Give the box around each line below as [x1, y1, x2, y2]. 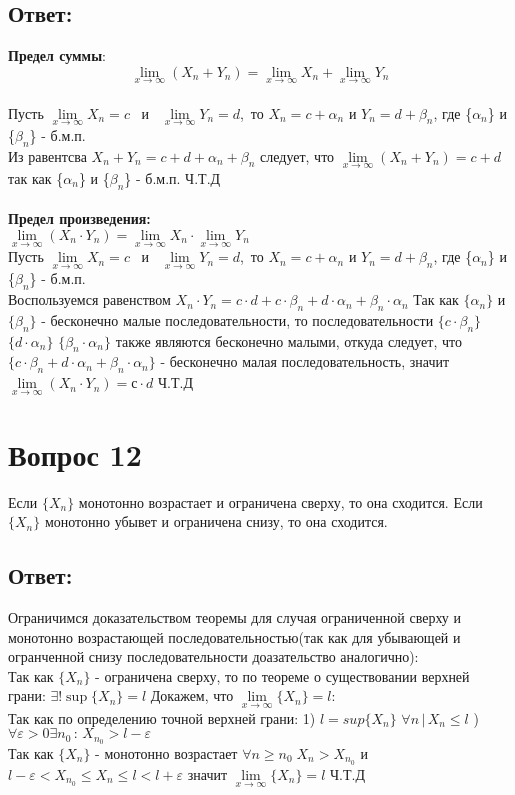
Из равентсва [8, 145, 87, 166]
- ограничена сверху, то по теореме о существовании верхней [95, 665, 470, 686]
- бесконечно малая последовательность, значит [160, 351, 450, 372]
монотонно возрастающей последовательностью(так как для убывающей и [8, 626, 461, 647]
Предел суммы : [8, 45, 106, 66]
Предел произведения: [8, 208, 151, 229]
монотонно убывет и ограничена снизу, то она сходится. [44, 511, 388, 532]
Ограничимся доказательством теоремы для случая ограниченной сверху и [8, 606, 462, 627]
